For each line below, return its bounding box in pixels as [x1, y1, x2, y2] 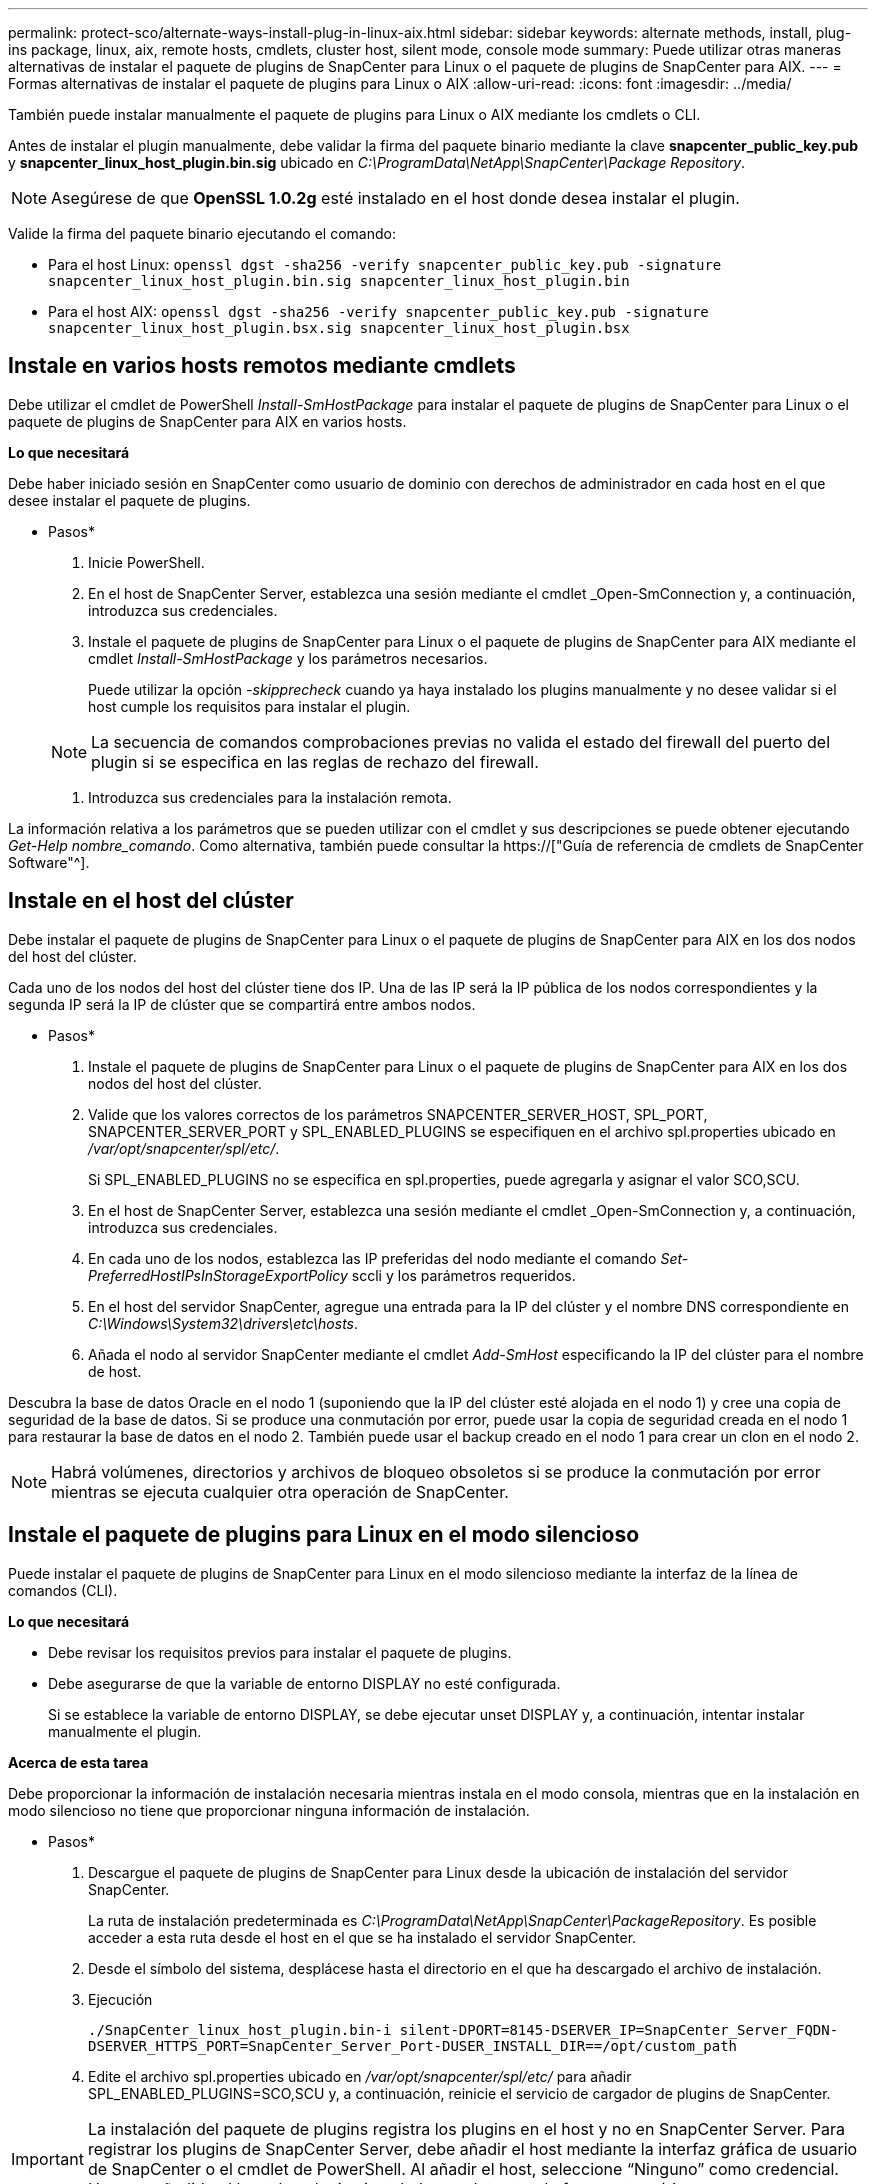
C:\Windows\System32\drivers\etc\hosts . [88, 1314, 359, 1332]
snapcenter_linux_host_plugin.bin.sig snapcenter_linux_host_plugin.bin [48, 273, 630, 289]
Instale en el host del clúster [8, 888, 294, 914]
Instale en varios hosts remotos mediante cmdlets [8, 353, 516, 379]
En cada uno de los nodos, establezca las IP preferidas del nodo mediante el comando [88, 1249, 657, 1267]
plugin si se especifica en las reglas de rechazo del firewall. [91, 751, 539, 772]
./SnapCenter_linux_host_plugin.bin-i [88, 2021, 392, 2038]
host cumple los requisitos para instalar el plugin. [88, 697, 411, 715]
